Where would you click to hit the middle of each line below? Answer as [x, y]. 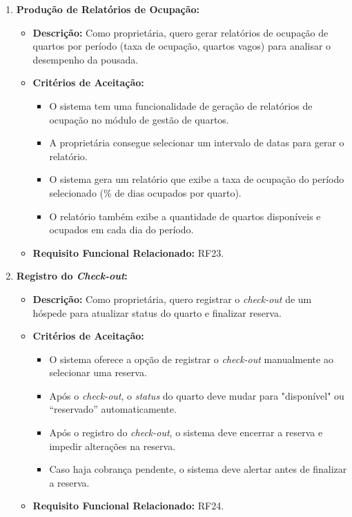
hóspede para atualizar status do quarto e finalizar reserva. [157, 312]
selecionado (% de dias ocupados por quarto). [145, 192]
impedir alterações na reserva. [113, 446]
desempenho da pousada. [86, 59]
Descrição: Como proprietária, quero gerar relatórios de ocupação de [180, 32]
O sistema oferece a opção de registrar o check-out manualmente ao [191, 359]
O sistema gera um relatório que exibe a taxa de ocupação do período [197, 179]
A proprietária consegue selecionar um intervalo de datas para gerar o [197, 143]
